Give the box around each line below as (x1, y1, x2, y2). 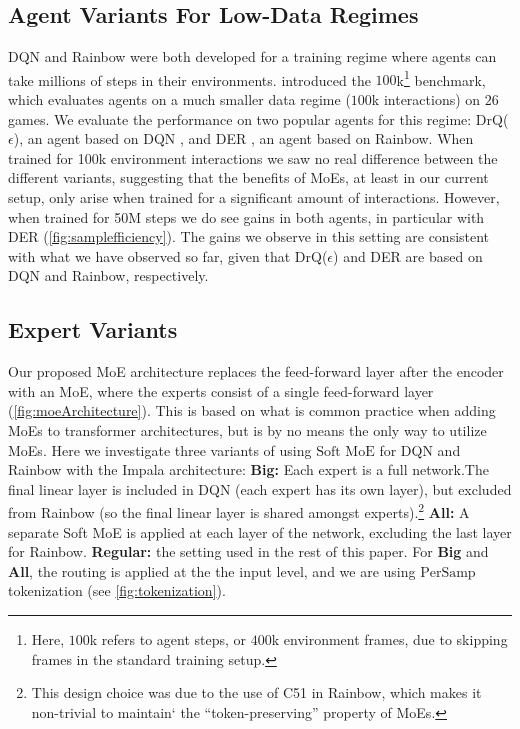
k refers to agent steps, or (89, 628, 247, 649)
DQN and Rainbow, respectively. (8, 265, 209, 286)
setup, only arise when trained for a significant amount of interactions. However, (8, 187, 500, 208)
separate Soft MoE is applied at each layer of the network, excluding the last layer (8, 521, 512, 542)
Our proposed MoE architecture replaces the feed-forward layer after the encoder (8, 361, 504, 382)
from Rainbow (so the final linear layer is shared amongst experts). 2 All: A (8, 499, 470, 522)
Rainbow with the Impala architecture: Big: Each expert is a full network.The (8, 459, 489, 480)
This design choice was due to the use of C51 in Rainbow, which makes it (31, 682, 482, 703)
